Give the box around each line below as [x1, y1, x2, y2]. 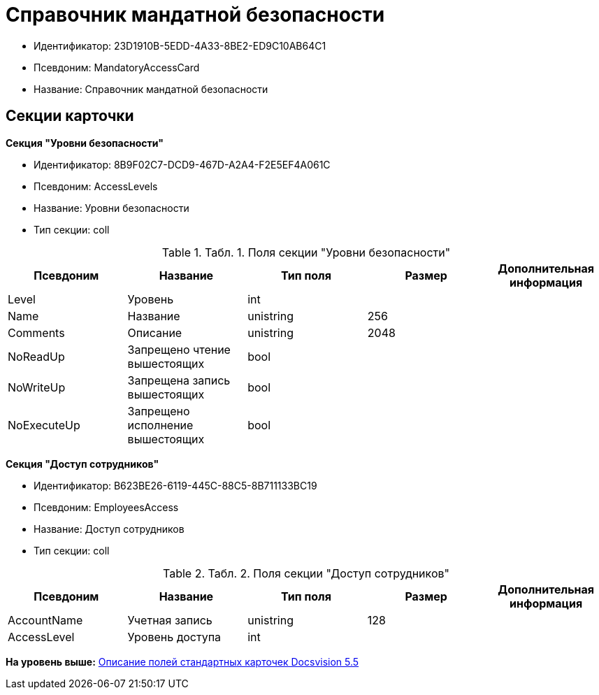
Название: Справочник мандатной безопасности [34, 83, 268, 95]
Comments [8, 325, 65, 340]
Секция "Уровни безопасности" [6, 136, 164, 149]
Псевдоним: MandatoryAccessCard [34, 61, 200, 73]
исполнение [127, 417, 194, 432]
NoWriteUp [8, 380, 66, 394]
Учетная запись [127, 612, 212, 627]
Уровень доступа [127, 629, 222, 644]
